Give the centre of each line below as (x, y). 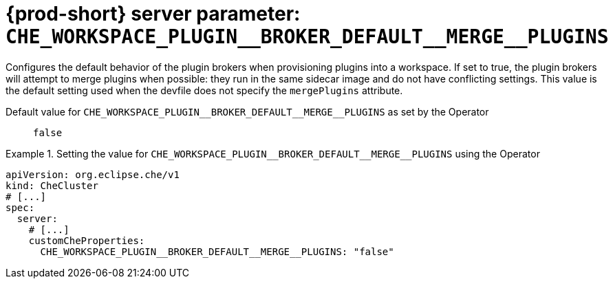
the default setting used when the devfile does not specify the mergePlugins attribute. (204, 90)
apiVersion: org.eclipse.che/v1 (93, 174)
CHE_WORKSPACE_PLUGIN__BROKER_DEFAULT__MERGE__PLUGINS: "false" (217, 251)
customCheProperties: (87, 240)
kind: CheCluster (52, 185)
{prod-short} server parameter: (153, 14)
